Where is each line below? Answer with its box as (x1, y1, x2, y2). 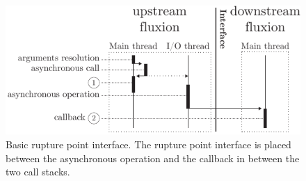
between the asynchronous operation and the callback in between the (6, 150, 300, 165)
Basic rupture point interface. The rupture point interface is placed (6, 137, 291, 152)
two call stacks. (6, 164, 70, 179)
